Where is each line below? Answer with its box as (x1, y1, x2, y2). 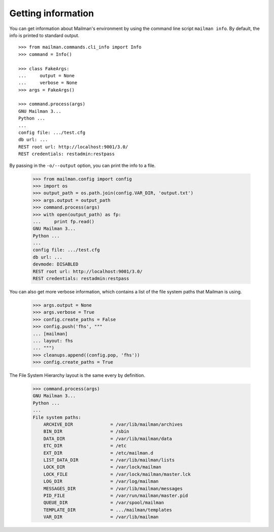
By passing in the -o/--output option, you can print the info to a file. (9, 162, 156, 168)
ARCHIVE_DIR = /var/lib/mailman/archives (43, 422, 183, 427)
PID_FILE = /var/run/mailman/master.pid (43, 492, 188, 498)
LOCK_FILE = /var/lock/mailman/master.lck (43, 471, 191, 477)
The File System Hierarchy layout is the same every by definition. (9, 372, 146, 378)
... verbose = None (18, 80, 78, 86)
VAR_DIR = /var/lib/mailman (43, 514, 159, 520)
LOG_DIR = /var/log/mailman (43, 479, 159, 484)
